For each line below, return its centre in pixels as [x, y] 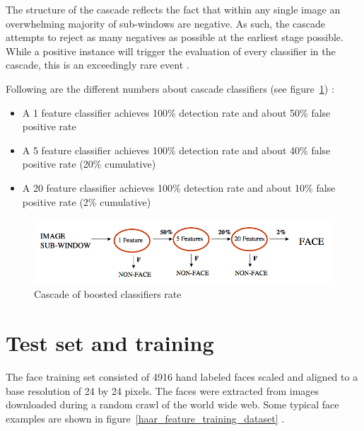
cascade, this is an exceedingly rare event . [98, 65]
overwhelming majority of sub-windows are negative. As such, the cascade [165, 23]
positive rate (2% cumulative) [87, 201]
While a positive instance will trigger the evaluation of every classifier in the [171, 51]
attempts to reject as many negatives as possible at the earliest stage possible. [175, 37]
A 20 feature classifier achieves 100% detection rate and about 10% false [179, 187]
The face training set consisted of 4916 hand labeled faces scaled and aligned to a [182, 376]
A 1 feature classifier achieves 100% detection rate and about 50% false [176, 112]
